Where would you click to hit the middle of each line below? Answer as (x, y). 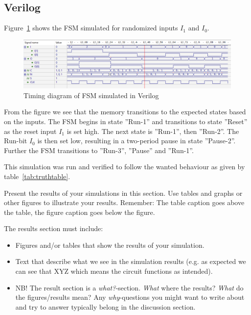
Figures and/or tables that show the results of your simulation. (110, 245)
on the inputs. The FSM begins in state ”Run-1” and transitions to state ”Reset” (126, 121)
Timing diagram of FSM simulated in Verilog (91, 95)
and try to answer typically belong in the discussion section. (105, 306)
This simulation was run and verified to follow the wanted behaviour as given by (125, 167)
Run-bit (16, 141)
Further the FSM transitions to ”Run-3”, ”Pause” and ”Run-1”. (99, 150)
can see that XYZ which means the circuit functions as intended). (114, 271)
